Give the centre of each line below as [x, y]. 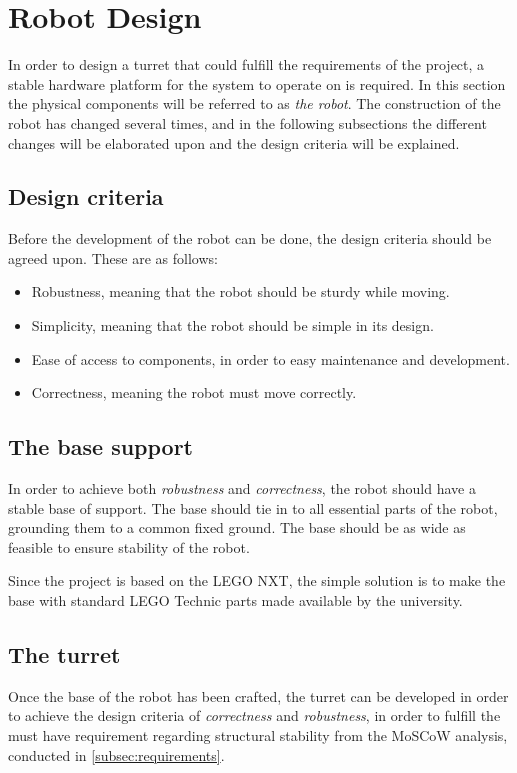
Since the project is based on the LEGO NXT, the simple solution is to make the [257, 580]
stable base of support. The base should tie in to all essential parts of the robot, [253, 507]
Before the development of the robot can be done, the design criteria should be [250, 238]
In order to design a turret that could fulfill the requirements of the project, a [246, 64]
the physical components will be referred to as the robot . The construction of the [254, 103]
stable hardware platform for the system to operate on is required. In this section [257, 83]
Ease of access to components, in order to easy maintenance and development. [270, 358]
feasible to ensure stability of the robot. [129, 546]
